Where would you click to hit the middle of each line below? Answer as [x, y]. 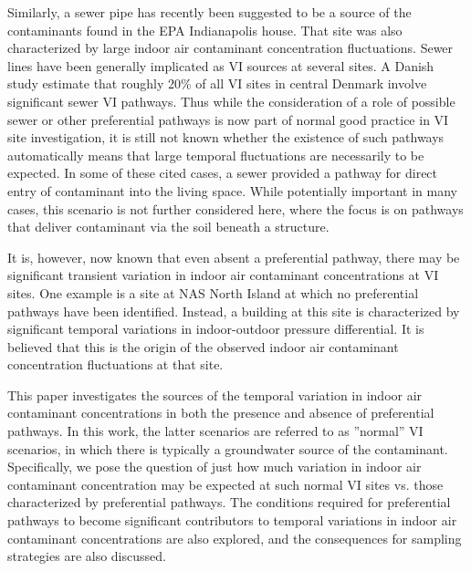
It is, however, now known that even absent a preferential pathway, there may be [234, 257]
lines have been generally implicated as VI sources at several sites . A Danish [221, 65]
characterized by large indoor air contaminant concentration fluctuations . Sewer [230, 48]
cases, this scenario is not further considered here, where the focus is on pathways [235, 208]
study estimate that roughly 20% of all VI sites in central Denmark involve [217, 83]
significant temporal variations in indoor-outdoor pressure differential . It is [216, 329]
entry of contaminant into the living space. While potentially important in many [232, 190]
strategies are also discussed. [87, 556]
